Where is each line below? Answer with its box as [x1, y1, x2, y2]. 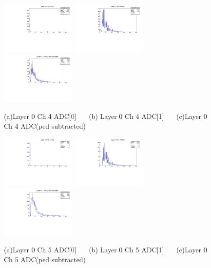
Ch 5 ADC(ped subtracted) [4, 254, 86, 264]
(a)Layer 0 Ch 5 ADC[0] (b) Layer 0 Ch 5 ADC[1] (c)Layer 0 [4, 245, 207, 255]
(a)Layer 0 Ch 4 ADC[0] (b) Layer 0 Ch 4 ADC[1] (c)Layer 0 [4, 111, 207, 121]
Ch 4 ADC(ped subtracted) [4, 120, 86, 131]
